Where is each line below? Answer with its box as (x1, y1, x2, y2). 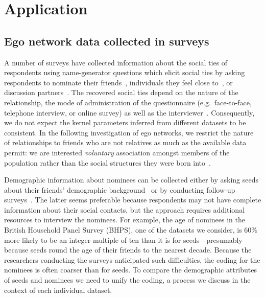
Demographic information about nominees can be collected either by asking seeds (4, 174, 258, 185)
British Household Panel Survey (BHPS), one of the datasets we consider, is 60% (4, 224, 258, 235)
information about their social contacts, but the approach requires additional (4, 204, 245, 215)
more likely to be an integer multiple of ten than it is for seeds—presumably (4, 234, 243, 245)
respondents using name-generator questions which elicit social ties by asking (4, 67, 245, 78)
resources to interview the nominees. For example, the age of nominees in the (4, 214, 245, 225)
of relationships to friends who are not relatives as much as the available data (4, 137, 247, 148)
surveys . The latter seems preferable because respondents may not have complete (4, 194, 261, 205)
